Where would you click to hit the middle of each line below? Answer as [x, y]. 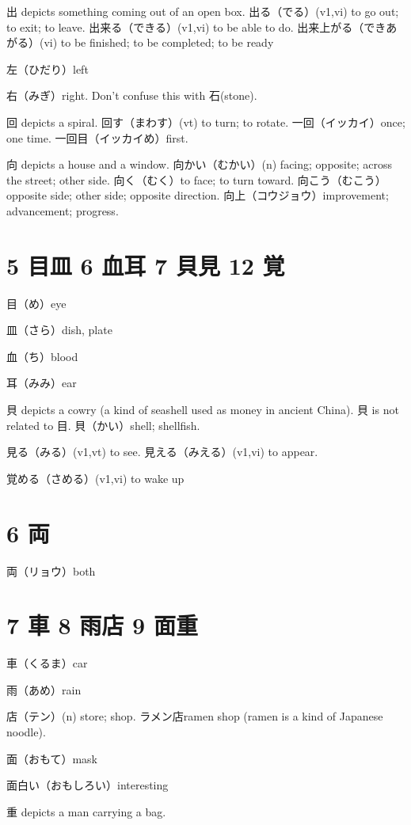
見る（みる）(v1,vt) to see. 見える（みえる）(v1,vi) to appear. [162, 452]
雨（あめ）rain [44, 689]
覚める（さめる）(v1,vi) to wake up [95, 478]
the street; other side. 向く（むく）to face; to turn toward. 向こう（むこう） [196, 179]
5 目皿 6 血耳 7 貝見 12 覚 [146, 265]
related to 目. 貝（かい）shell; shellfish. [103, 425]
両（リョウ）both [51, 570]
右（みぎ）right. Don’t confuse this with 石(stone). [132, 95]
